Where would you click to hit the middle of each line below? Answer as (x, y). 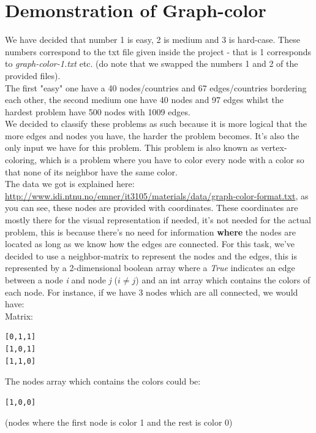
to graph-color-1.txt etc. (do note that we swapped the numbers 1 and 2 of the (152, 63)
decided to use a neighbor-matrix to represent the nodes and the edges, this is (151, 255)
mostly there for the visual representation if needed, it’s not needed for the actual (158, 220)
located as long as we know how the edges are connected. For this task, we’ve (150, 244)
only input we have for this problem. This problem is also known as (132, 148)
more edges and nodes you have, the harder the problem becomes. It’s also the (152, 135)
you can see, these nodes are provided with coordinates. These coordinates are (152, 208)
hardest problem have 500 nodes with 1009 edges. (98, 111)
